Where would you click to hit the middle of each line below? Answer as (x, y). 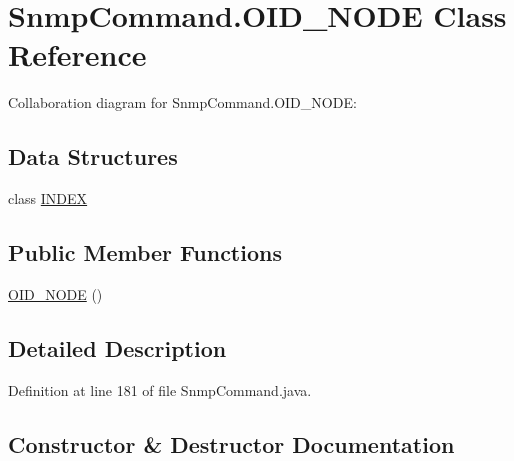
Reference (77, 54)
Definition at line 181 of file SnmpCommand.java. (160, 389)
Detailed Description (117, 347)
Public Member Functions (145, 252)
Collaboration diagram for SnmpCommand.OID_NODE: (182, 102)
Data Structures (93, 156)
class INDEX (48, 198)
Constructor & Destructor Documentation (231, 443)
